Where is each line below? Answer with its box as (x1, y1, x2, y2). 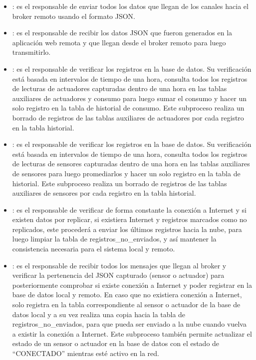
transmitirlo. (12, 47, 51, 57)
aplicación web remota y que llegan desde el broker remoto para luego (12, 37, 226, 47)
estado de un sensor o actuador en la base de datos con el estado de (12, 338, 220, 349)
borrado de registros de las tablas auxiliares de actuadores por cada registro (12, 112, 244, 122)
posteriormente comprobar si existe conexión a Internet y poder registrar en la (12, 279, 252, 290)
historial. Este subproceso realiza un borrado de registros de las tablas (12, 178, 227, 188)
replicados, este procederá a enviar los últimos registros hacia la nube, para (12, 224, 242, 234)
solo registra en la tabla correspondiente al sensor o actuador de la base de (12, 299, 241, 310)
